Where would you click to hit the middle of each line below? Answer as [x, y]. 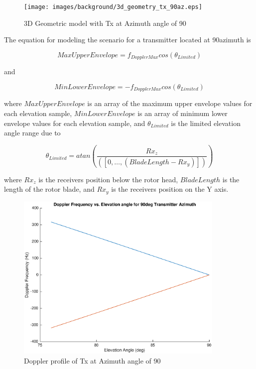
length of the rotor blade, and [49, 189]
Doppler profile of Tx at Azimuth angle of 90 [92, 360]
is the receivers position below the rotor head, [108, 179]
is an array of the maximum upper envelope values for [170, 103]
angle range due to [32, 133]
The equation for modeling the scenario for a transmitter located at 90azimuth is [128, 40]
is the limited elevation [206, 123]
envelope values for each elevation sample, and [75, 123]
